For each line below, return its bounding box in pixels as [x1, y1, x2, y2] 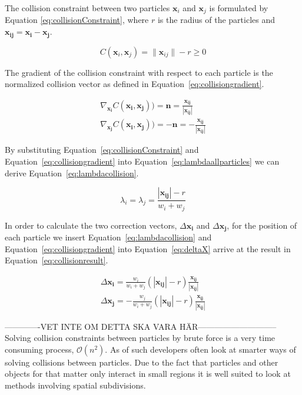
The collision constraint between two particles [5, 2, 170, 14]
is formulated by [209, 2, 268, 14]
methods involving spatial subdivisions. [5, 379, 146, 391]
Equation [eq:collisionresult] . [5, 254, 108, 266]
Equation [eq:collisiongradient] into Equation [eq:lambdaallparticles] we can [5, 155, 280, 167]
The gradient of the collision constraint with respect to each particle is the [5, 66, 273, 78]
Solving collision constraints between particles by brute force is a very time [5, 332, 276, 344]
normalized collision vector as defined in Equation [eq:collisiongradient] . [5, 78, 264, 90]
